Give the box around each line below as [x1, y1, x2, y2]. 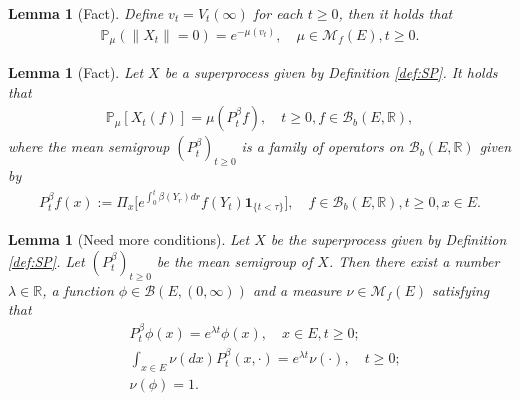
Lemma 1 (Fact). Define [8, 3, 164, 23]
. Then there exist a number [328, 250, 500, 271]
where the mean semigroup [8, 136, 170, 157]
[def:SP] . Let [8, 250, 85, 271]
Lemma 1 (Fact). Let [8, 62, 144, 83]
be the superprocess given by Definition [270, 229, 507, 250]
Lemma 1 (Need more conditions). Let [8, 229, 250, 250]
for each [253, 3, 303, 23]
